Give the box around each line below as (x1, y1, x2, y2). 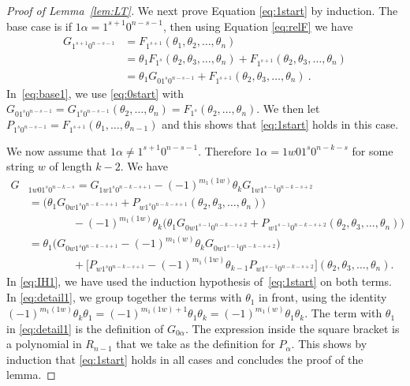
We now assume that (6, 142, 107, 159)
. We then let (256, 100, 320, 117)
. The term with (304, 305, 382, 321)
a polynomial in (6, 335, 82, 352)
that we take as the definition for (116, 335, 275, 352)
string (6, 158, 35, 174)
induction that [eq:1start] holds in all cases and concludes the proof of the (6, 350, 363, 367)
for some (352, 142, 393, 159)
